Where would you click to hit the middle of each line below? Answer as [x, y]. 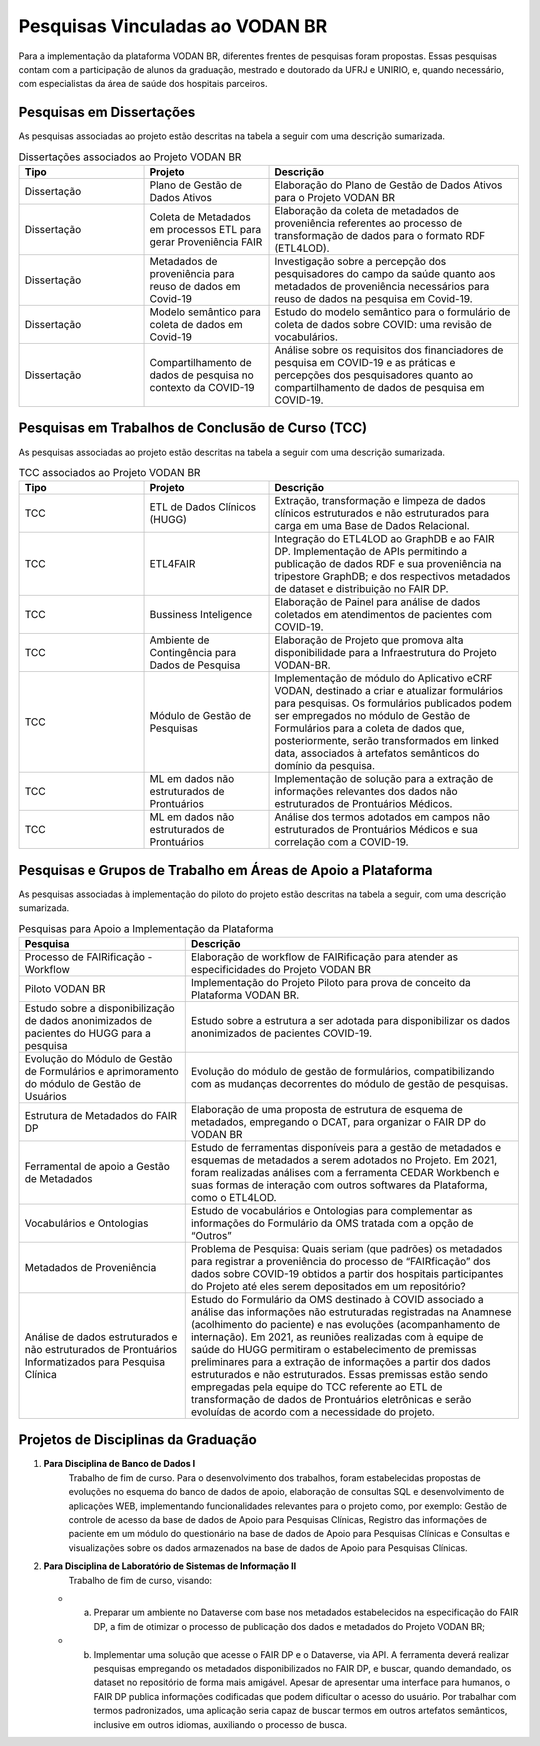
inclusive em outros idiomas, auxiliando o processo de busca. [220, 1724]
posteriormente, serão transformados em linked [386, 741]
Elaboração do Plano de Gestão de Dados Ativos [388, 185]
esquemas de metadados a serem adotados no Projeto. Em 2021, [344, 1160]
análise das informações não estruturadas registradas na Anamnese [351, 1312]
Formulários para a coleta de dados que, [369, 728]
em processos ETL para [205, 229]
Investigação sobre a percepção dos [360, 261]
